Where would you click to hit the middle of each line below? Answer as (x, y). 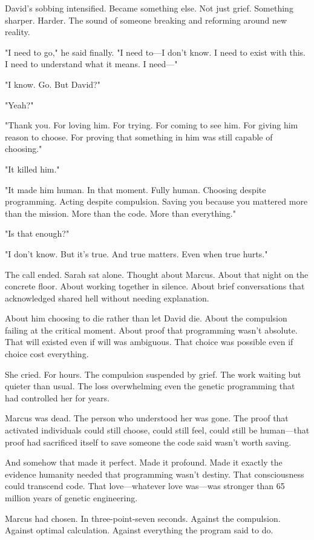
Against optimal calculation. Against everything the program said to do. (139, 530)
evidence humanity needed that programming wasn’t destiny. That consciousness (155, 474)
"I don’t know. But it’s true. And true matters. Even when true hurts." (136, 253)
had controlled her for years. (57, 397)
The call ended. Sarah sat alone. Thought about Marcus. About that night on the (157, 274)
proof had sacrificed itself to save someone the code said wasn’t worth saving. (148, 442)
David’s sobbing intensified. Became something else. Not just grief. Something (149, 8)
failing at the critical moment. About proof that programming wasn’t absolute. (151, 330)
